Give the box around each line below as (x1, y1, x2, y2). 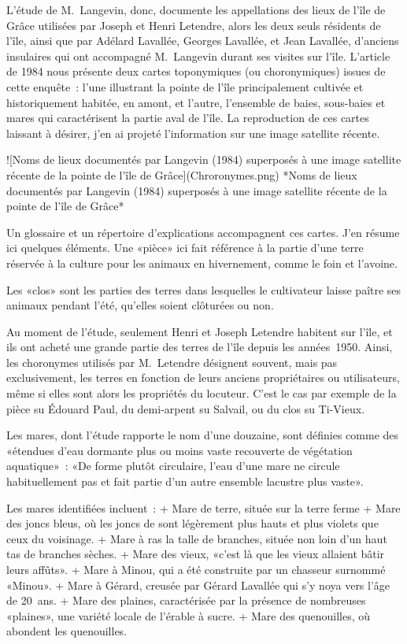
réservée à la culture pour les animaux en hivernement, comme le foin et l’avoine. (6, 254, 398, 271)
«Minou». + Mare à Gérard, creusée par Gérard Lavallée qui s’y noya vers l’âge (6, 576, 390, 593)
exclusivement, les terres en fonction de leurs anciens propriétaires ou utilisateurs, (6, 369, 400, 386)
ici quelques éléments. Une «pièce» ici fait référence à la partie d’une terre (6, 239, 364, 256)
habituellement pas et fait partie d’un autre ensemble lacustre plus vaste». (6, 473, 364, 490)
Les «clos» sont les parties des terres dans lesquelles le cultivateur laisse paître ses (6, 281, 401, 298)
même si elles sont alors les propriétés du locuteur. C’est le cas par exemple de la (6, 385, 397, 402)
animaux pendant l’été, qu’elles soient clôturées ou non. (6, 297, 274, 313)
